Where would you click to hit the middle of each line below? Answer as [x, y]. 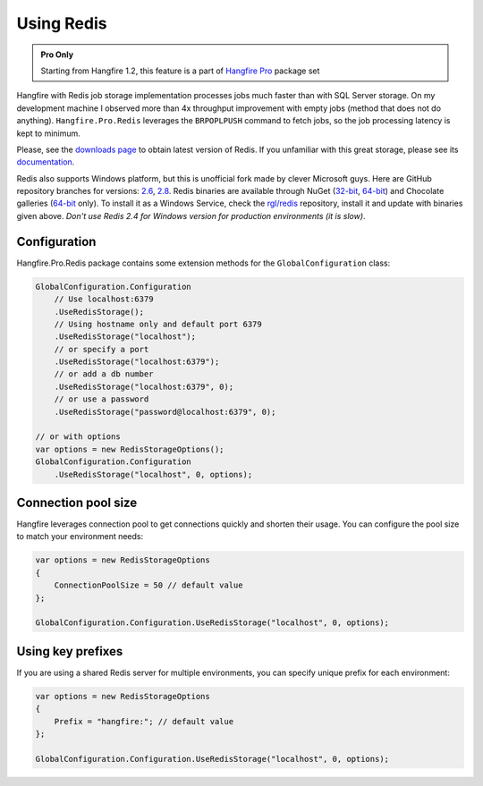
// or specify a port [102, 349]
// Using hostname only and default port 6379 [158, 324]
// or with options [78, 437]
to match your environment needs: [80, 537]
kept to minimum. [48, 133]
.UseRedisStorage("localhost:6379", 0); [144, 386]
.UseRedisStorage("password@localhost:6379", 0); [165, 412]
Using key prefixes [70, 651]
